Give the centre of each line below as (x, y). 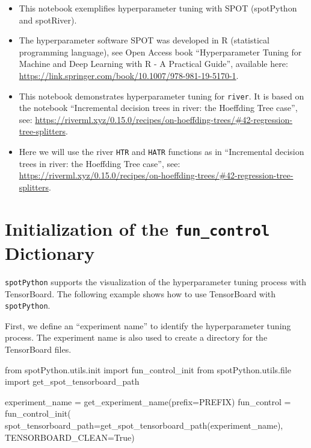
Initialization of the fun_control (137, 228)
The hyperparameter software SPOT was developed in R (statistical (144, 40)
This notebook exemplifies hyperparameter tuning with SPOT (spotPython (158, 8)
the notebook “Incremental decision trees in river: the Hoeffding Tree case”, (158, 108)
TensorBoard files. (38, 349)
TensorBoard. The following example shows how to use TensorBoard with (140, 293)
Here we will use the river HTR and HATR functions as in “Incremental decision (162, 151)
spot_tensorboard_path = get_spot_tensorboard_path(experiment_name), (144, 425)
